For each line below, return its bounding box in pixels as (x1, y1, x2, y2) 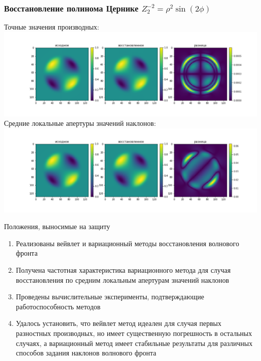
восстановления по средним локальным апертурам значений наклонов (16, 274, 229, 285)
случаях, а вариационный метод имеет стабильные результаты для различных (16, 337, 252, 348)
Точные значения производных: (4, 22, 99, 32)
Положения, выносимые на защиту (4, 221, 110, 232)
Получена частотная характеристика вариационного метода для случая (16, 265, 231, 275)
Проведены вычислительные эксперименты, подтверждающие (16, 291, 204, 302)
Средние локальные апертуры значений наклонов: (4, 118, 156, 128)
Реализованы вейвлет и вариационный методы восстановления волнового (16, 238, 239, 248)
